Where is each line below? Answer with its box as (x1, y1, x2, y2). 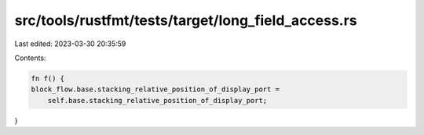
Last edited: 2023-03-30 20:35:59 (14, 39, 126, 48)
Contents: (14, 53, 46, 62)
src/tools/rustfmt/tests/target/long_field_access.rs (14, 12, 357, 29)
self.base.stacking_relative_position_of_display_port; (47, 96, 268, 105)
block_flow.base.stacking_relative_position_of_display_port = (31, 85, 280, 94)
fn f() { (31, 74, 65, 83)
